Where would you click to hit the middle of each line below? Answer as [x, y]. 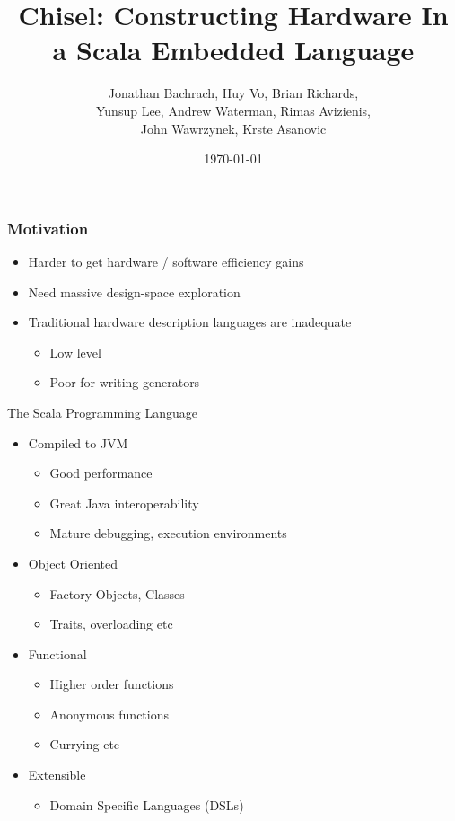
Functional [57, 653]
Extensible [57, 775]
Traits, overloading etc [111, 624]
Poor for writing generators [125, 382]
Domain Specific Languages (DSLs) [147, 804]
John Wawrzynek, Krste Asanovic [233, 128]
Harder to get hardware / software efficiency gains [166, 261]
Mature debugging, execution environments [168, 533]
